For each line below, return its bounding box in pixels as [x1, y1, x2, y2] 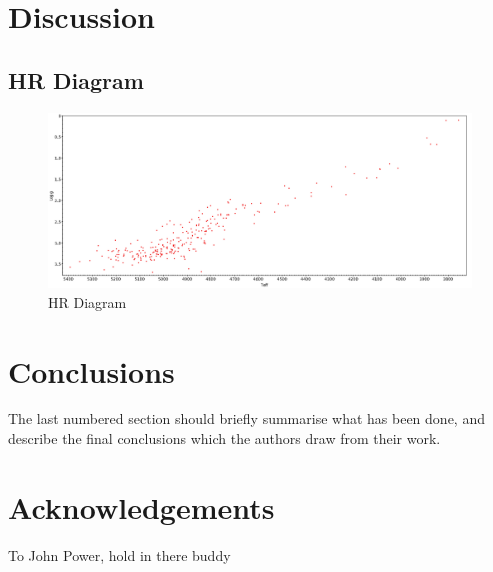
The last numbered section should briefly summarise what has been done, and [8, 408, 485, 429]
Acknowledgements [8, 486, 275, 527]
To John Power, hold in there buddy [8, 544, 231, 565]
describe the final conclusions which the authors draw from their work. [8, 428, 441, 449]
